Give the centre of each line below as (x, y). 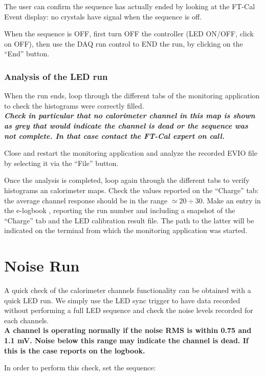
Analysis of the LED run (56, 76)
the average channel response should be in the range (86, 200)
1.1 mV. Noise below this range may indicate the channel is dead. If (126, 340)
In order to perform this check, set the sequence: (80, 368)
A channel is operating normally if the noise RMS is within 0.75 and (128, 330)
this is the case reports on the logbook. (75, 350)
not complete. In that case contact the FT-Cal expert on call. (114, 135)
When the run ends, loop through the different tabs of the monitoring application (132, 96)
